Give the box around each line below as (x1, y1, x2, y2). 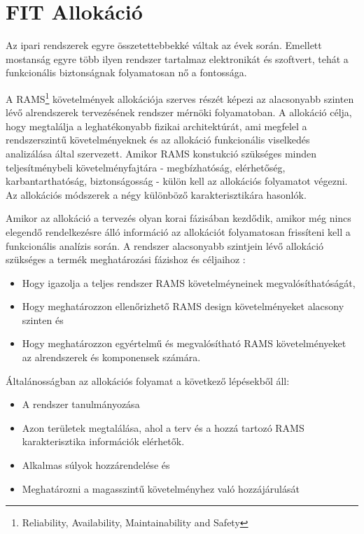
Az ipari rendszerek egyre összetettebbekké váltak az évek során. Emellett (6, 38, 322, 52)
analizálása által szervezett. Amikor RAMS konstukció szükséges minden (6, 146, 317, 160)
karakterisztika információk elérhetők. (22, 434, 185, 449)
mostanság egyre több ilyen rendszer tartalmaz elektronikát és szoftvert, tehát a (6, 51, 349, 66)
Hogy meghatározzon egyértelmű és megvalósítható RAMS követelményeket (22, 336, 346, 351)
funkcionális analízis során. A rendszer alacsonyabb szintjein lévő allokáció (6, 238, 324, 253)
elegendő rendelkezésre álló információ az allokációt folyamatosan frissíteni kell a (6, 224, 351, 239)
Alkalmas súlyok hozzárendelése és (22, 458, 170, 472)
